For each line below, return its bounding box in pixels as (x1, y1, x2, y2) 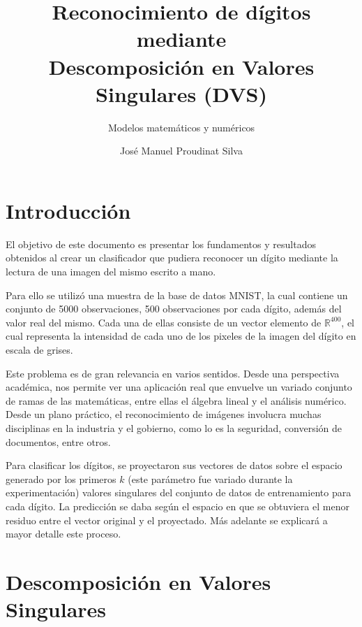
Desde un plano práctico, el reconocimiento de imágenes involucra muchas (6, 407, 322, 421)
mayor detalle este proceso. (6, 526, 121, 541)
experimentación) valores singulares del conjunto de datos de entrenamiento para (6, 485, 352, 500)
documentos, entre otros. (6, 434, 111, 449)
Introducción (6, 196, 131, 224)
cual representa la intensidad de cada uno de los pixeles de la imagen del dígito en (6, 329, 356, 343)
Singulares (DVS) (96, 79, 267, 108)
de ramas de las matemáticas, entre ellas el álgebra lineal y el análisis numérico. (6, 393, 347, 408)
